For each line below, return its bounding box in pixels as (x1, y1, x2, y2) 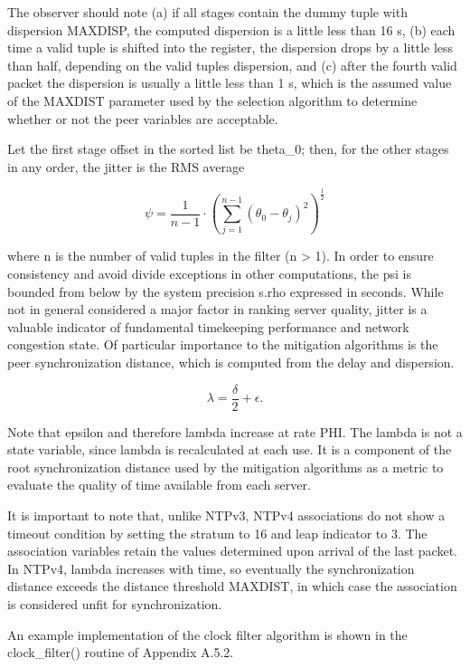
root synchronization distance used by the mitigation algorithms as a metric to (7, 457, 444, 476)
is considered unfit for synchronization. (7, 594, 222, 613)
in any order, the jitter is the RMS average (7, 157, 245, 176)
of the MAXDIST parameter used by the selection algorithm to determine (7, 91, 418, 110)
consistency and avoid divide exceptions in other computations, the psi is (7, 264, 411, 283)
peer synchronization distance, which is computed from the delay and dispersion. (7, 352, 455, 371)
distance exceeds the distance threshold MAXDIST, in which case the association (7, 577, 457, 596)
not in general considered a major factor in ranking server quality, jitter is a (7, 300, 428, 319)
